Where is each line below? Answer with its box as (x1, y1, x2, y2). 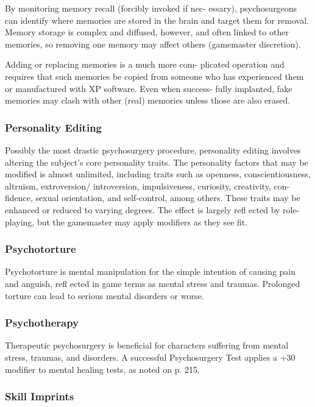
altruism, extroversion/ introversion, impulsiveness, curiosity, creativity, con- (5, 179, 290, 192)
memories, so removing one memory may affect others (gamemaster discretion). (5, 37, 301, 50)
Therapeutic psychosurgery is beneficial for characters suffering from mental (5, 339, 289, 352)
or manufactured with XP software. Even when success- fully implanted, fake (5, 82, 292, 94)
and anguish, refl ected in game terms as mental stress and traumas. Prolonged (5, 277, 300, 289)
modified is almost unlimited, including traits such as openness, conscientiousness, (5, 168, 311, 180)
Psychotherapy (5, 315, 79, 330)
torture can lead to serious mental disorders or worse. (5, 289, 204, 302)
